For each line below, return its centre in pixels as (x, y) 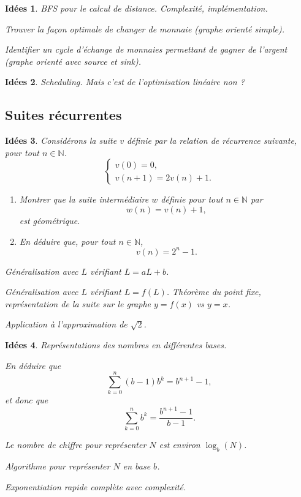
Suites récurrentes (63, 115)
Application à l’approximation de (66, 324)
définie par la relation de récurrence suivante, (212, 140)
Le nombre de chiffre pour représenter (76, 445)
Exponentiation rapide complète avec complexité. (96, 486)
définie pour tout (192, 199)
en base (137, 466)
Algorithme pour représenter (58, 466)
